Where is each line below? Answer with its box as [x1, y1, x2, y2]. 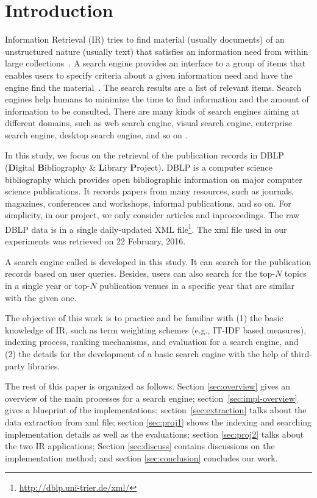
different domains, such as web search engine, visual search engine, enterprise [5, 116, 293, 129]
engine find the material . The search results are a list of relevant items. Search [5, 80, 302, 93]
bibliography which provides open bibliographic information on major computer [5, 173, 302, 185]
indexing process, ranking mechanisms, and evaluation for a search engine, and [5, 335, 299, 348]
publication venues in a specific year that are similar [99, 279, 295, 292]
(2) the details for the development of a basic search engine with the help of [5, 347, 288, 360]
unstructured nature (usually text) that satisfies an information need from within [5, 44, 308, 57]
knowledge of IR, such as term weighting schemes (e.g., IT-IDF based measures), [5, 323, 307, 336]
